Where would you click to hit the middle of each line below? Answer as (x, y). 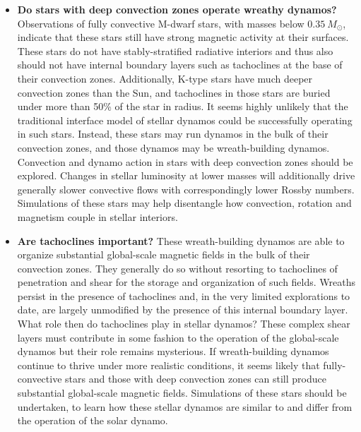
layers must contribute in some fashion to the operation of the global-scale (178, 337)
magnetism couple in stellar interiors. (97, 216)
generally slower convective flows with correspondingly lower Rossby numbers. (186, 189)
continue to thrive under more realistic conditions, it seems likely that (168, 365)
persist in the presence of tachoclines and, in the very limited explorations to (184, 295)
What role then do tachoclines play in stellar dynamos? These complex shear (184, 324)
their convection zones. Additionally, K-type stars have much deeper (165, 78)
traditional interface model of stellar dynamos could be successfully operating (185, 120)
